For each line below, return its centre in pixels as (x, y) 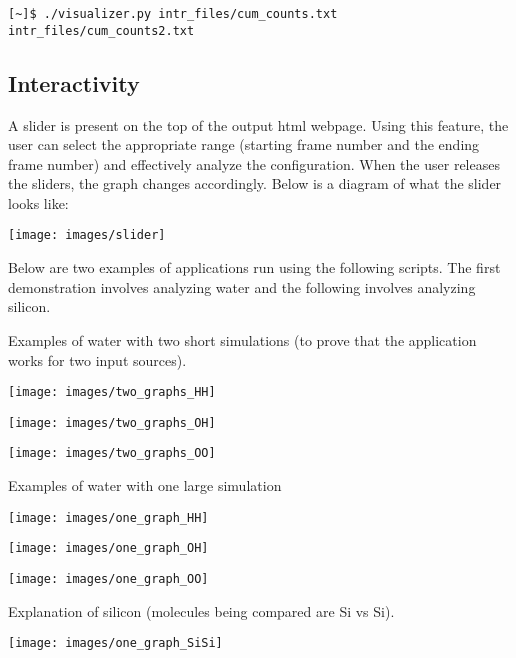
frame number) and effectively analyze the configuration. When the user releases (254, 163)
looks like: (38, 202)
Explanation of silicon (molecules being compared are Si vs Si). (201, 610)
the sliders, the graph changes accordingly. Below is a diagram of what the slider (255, 183)
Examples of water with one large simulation (145, 485)
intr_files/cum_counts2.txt (101, 30)
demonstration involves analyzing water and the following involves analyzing (242, 286)
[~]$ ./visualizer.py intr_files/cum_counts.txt (173, 14)
